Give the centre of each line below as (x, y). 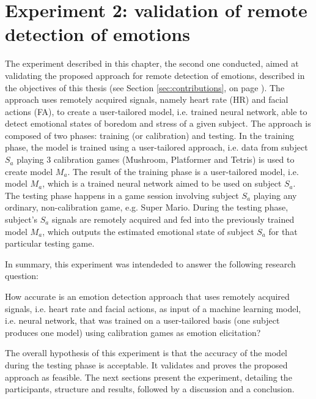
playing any (275, 195)
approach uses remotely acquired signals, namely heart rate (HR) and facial (147, 99)
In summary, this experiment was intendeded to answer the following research (150, 263)
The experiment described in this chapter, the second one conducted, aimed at (152, 63)
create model (29, 171)
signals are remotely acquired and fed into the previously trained (173, 219)
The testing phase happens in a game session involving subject (122, 195)
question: (22, 276)
